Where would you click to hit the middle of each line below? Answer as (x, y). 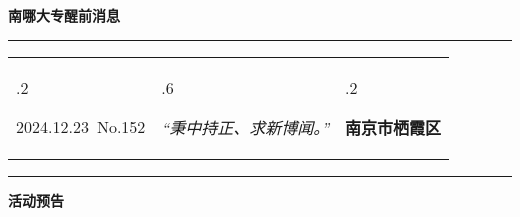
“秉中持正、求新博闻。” (245, 127)
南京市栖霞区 (393, 127)
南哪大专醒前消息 (64, 15)
